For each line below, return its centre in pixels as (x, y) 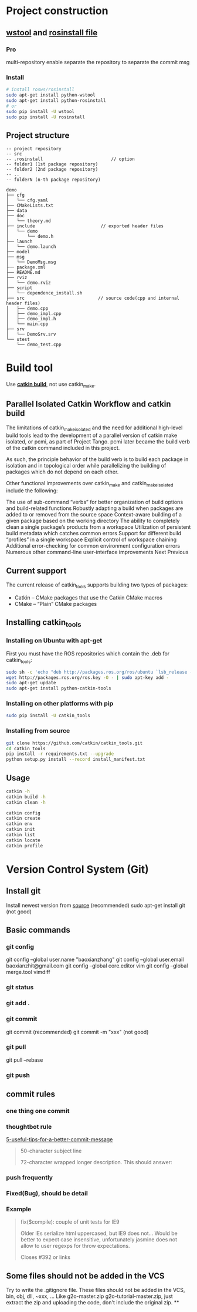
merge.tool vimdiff (28, 972)
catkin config (23, 813)
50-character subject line (51, 1151)
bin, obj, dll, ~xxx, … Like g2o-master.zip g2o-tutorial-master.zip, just (89, 1296)
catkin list (21, 835)
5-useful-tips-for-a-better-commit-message (60, 1139)
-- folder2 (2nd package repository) (52, 170)
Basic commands (38, 930)
